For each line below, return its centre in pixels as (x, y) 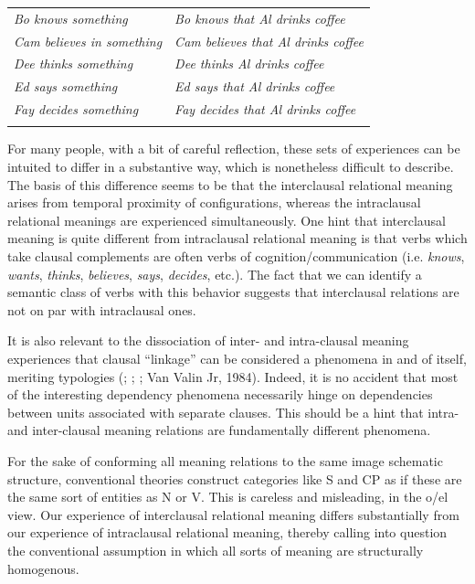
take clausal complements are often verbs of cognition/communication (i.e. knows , (236, 256)
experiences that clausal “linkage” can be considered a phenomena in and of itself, (237, 358)
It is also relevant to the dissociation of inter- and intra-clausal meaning (208, 340)
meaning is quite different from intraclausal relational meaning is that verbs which (237, 238)
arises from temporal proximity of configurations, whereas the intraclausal (214, 202)
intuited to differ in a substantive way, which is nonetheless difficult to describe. (231, 167)
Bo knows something (71, 18)
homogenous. (43, 568)
